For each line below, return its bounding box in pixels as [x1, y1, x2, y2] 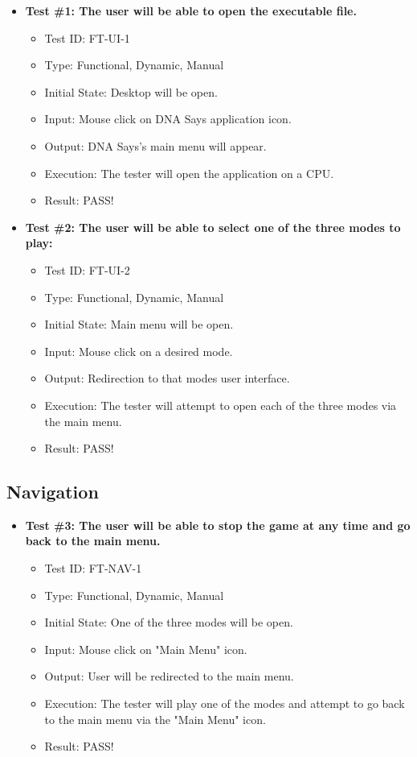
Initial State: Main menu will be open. [44, 316, 234, 333]
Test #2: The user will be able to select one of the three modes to [25, 218, 401, 235]
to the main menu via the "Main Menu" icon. [44, 710, 266, 727]
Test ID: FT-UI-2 [44, 261, 130, 278]
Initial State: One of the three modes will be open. [44, 614, 293, 631]
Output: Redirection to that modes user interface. [44, 370, 290, 387]
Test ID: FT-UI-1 [44, 29, 130, 46]
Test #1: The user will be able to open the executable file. [25, 2, 357, 19]
